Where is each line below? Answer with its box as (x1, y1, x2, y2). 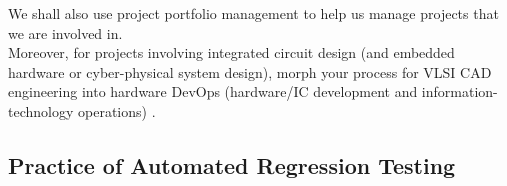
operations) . (77, 100, 156, 121)
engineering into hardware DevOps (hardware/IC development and (8, 81, 418, 102)
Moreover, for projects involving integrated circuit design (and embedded (8, 42, 455, 63)
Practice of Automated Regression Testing (8, 149, 456, 180)
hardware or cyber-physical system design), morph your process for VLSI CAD (8, 61, 492, 82)
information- (421, 81, 498, 102)
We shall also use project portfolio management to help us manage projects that (8, 3, 499, 23)
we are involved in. (8, 22, 123, 43)
